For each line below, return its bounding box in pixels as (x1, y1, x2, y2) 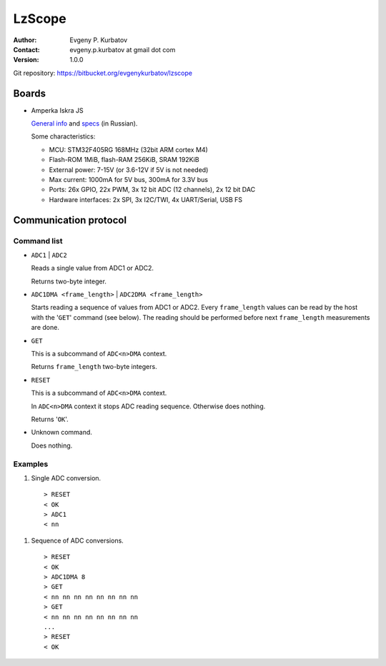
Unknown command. (31, 428, 93, 437)
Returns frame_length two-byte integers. (31, 363, 157, 371)
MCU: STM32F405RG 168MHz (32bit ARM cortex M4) (49, 145, 209, 153)
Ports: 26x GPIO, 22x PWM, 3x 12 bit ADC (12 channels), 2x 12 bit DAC (49, 186, 256, 194)
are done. (31, 323, 60, 332)
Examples (13, 459, 49, 469)
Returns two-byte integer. (31, 277, 107, 286)
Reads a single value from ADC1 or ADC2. (31, 264, 154, 273)
